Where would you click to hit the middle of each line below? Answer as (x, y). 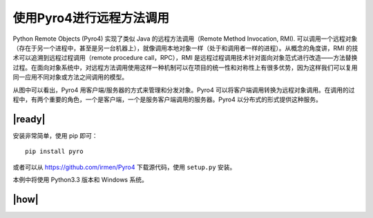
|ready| (29, 119)
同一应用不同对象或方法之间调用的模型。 (70, 77)
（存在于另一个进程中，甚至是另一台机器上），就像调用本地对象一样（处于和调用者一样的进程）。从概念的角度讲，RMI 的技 (185, 48)
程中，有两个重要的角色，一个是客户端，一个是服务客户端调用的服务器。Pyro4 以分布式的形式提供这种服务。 (168, 99)
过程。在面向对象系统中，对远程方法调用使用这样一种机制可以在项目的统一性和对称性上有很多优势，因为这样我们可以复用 (185, 67)
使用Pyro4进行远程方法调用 (91, 18)
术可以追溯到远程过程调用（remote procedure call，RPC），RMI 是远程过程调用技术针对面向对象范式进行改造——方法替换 (185, 58)
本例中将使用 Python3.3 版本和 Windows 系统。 (80, 179)
